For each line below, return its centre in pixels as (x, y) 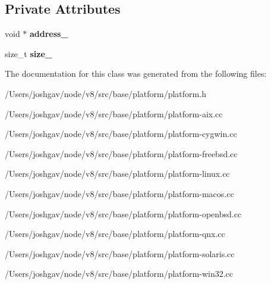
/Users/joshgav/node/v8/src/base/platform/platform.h (105, 93)
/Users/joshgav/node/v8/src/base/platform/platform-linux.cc (117, 174)
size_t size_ (29, 53)
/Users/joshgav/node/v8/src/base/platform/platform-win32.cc (119, 274)
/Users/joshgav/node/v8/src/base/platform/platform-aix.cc (114, 113)
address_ (49, 34)
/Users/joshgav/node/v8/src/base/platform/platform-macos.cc (119, 193)
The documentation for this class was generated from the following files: (136, 74)
